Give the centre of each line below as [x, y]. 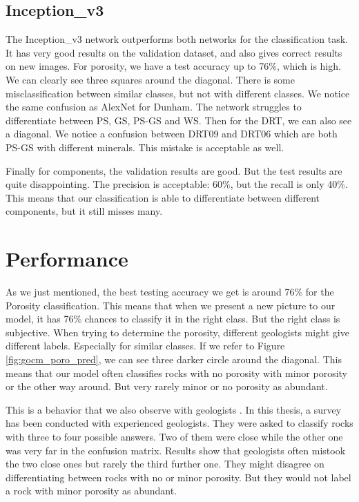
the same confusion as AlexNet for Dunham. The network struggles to [154, 107]
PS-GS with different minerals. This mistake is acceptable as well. [145, 147]
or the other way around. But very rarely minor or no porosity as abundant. [167, 386]
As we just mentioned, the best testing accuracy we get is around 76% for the [170, 292]
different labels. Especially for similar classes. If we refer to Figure [145, 346]
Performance [67, 259]
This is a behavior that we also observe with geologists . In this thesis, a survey [174, 409]
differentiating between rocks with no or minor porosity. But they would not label [178, 477]
